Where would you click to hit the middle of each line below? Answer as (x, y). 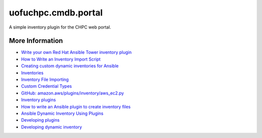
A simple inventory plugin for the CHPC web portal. (60, 27)
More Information (36, 41)
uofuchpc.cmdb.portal (56, 13)
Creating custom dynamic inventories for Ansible (70, 66)
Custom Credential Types (47, 86)
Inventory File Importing (45, 79)
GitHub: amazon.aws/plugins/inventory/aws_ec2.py (73, 93)
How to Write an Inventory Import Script (61, 59)
